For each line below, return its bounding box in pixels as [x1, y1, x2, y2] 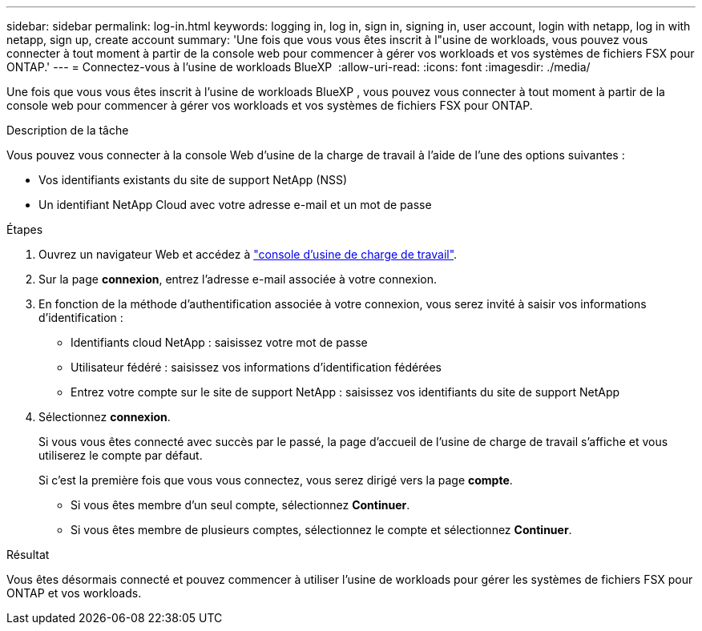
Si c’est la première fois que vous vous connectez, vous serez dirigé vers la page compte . [38, 473, 513, 487]
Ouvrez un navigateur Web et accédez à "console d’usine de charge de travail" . [38, 247, 458, 261]
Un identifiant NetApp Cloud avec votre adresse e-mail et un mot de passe [38, 198, 432, 211]
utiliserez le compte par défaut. [38, 448, 203, 462]
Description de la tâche [6, 123, 129, 137]
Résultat [6, 548, 50, 561]
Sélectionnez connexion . [38, 410, 171, 424]
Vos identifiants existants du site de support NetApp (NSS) [38, 173, 348, 187]
